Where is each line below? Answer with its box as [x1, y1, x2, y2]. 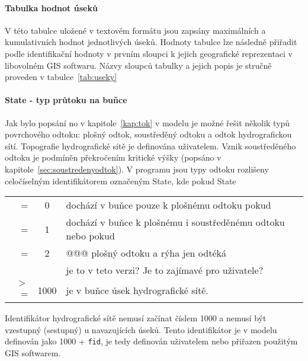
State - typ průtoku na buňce [5, 94, 127, 106]
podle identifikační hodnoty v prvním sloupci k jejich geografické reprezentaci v [5, 47, 293, 59]
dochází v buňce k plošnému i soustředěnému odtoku [66, 215, 285, 229]
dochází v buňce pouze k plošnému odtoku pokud [66, 198, 271, 212]
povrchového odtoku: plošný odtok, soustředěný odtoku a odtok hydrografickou [5, 128, 292, 140]
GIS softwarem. [5, 346, 61, 359]
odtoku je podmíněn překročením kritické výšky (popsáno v [5, 151, 222, 164]
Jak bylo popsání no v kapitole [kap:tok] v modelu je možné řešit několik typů [5, 116, 290, 129]
